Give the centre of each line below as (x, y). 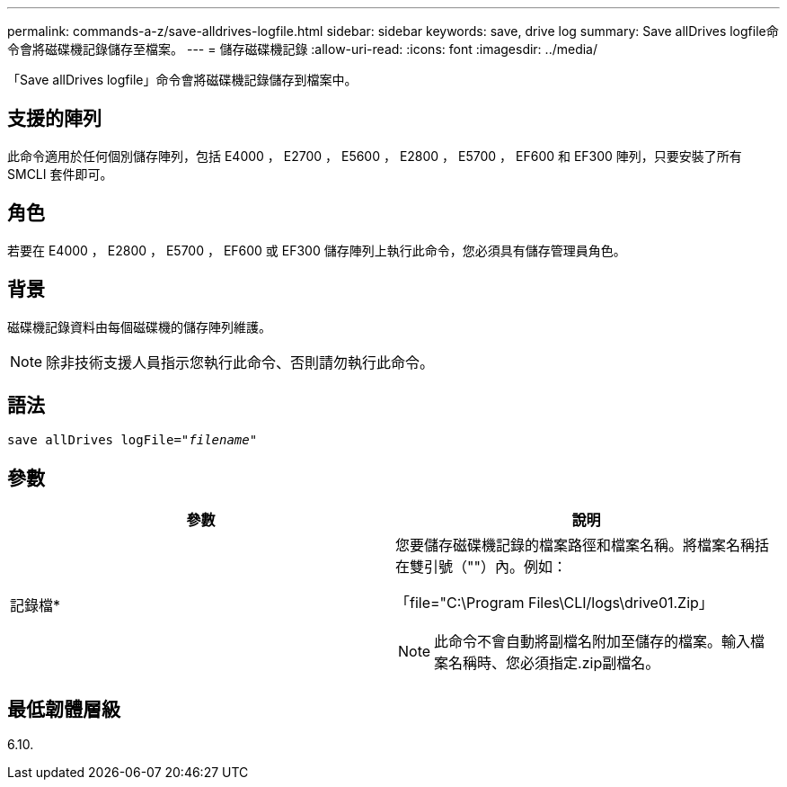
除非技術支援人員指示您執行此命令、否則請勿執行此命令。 (240, 362)
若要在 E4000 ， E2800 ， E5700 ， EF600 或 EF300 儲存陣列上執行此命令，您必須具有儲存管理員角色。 (317, 250)
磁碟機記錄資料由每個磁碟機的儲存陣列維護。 (139, 326)
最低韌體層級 (64, 709)
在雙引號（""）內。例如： (481, 567)
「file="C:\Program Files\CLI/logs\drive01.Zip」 (554, 603)
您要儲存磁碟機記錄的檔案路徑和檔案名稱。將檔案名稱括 (583, 546)
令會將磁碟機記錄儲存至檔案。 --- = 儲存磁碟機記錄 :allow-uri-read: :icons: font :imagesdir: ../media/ (303, 49)
